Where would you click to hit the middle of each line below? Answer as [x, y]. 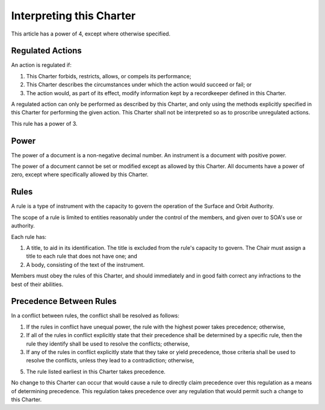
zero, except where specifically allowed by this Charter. [80, 175]
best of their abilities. [37, 284]
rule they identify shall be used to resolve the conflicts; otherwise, [108, 344]
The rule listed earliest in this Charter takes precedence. [96, 371]
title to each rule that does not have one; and [82, 256]
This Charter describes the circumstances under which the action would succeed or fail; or [139, 85]
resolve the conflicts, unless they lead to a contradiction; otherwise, [110, 361]
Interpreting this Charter [73, 16]
